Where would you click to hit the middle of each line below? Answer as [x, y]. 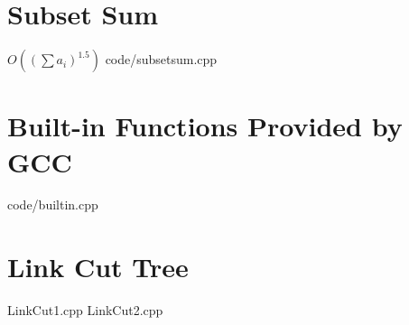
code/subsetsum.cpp [161, 59]
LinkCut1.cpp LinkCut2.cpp [85, 310]
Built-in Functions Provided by [205, 126]
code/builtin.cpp [53, 204]
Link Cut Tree [98, 267]
